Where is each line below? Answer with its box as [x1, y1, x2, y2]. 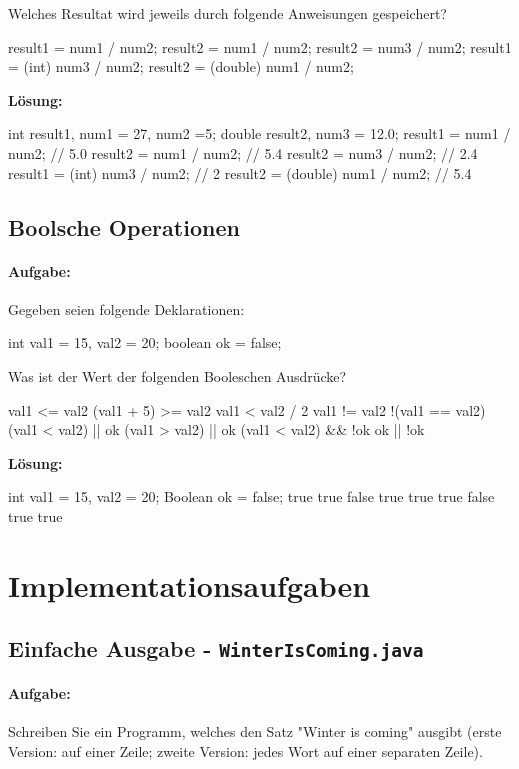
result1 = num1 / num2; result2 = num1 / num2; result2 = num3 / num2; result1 [8, 36, 512, 57]
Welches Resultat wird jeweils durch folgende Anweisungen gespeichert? [8, 3, 447, 23]
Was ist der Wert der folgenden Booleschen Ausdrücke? [8, 365, 347, 386]
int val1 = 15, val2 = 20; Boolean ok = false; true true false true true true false [8, 486, 495, 507]
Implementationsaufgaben [8, 564, 371, 605]
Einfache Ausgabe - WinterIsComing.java [8, 633, 424, 664]
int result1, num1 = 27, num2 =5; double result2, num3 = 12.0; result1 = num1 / [8, 123, 511, 144]
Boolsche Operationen [8, 211, 240, 242]
